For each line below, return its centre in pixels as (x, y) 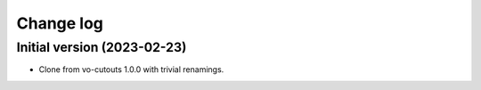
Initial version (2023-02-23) (102, 47)
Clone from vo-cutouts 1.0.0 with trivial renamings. (131, 70)
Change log (60, 23)
